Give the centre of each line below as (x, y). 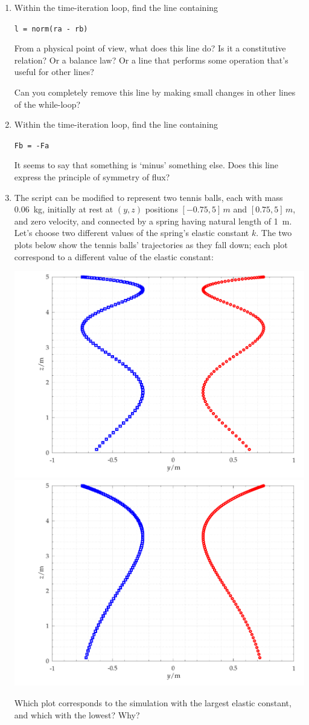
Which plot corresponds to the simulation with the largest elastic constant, (153, 703)
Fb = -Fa (32, 146)
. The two (274, 233)
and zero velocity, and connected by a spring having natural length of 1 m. (153, 221)
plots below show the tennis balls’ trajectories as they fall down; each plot (151, 245)
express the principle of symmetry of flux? (92, 177)
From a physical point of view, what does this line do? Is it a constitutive (150, 48)
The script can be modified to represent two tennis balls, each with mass (148, 197)
